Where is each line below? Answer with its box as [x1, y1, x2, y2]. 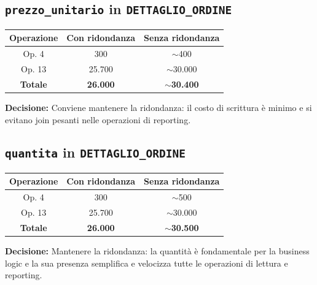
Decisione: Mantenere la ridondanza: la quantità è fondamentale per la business [5, 245, 310, 257]
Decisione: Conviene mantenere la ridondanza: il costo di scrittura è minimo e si [5, 101, 312, 113]
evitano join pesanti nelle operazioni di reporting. [5, 113, 191, 126]
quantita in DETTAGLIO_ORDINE [5, 143, 186, 162]
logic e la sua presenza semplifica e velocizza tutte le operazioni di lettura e [5, 256, 288, 269]
